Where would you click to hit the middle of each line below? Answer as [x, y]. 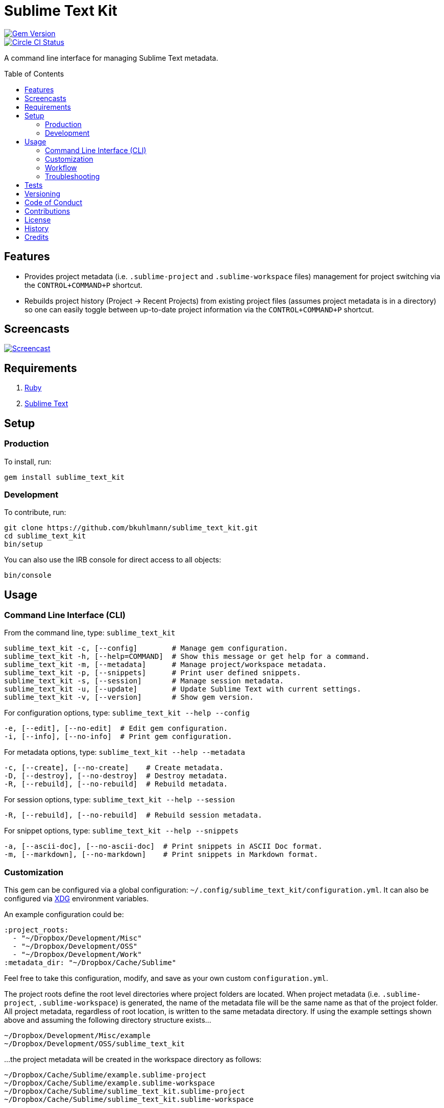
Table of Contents [34, 73]
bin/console [28, 575]
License [38, 219]
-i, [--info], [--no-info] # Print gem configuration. [118, 737]
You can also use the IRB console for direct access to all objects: [113, 560]
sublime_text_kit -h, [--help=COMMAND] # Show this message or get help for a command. [187, 657]
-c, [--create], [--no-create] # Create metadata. [114, 768]
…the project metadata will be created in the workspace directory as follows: [133, 1060]
